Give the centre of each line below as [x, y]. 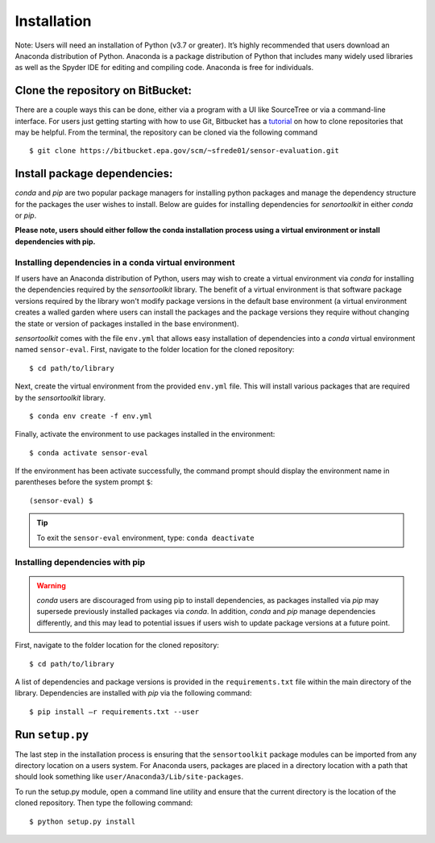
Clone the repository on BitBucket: [104, 91]
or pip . [26, 216]
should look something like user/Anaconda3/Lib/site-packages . [129, 777]
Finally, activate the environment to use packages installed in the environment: [145, 434]
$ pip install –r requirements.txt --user [114, 712]
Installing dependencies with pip [80, 563]
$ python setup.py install [83, 821]
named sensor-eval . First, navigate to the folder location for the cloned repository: [155, 350]
